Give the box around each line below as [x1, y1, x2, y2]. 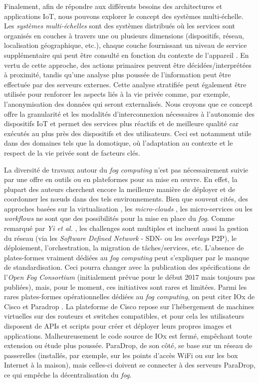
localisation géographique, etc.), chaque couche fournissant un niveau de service [4, 40, 247, 50]
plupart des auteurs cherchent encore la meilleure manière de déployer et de [4, 184, 236, 194]
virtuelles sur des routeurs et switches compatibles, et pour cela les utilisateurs [4, 311, 245, 321]
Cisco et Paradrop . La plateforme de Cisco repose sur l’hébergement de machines [4, 301, 255, 311]
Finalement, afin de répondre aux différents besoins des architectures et [4, 1, 223, 11]
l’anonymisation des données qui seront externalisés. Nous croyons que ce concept [4, 98, 253, 109]
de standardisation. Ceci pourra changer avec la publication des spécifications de [4, 262, 250, 272]
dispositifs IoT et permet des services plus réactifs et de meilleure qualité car [4, 118, 239, 129]
